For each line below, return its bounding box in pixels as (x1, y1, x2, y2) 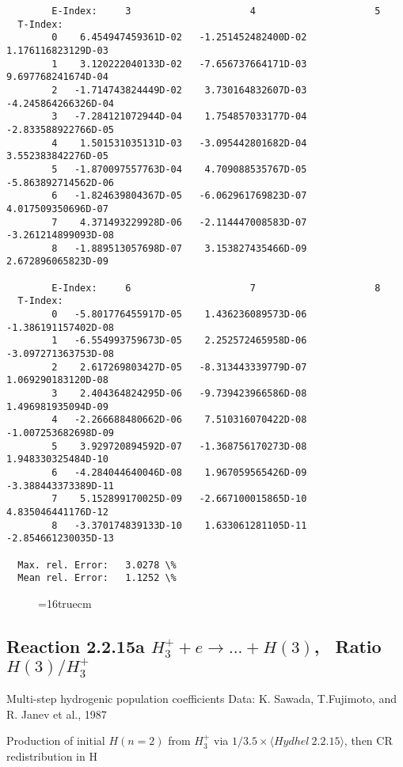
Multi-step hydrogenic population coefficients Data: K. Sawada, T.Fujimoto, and (6, 690, 397, 707)
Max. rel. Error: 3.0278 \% (17, 559, 177, 571)
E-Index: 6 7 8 (51, 282, 381, 294)
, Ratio (314, 633, 382, 658)
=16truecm (38, 594, 92, 611)
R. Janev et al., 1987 (6, 705, 107, 722)
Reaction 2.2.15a (6, 633, 145, 658)
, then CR (344, 732, 393, 749)
